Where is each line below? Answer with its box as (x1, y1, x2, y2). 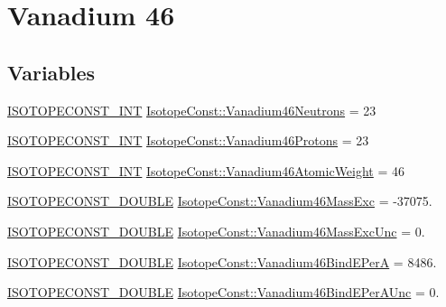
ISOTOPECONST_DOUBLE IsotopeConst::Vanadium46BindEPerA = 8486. (7, 252, 437, 271)
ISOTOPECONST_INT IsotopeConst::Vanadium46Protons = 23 (7, 131, 369, 150)
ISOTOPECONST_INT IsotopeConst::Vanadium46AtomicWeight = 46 (7, 161, 405, 180)
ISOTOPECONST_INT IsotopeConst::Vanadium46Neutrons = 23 (7, 100, 376, 119)
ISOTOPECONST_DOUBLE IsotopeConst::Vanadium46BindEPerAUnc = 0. (7, 283, 440, 302)
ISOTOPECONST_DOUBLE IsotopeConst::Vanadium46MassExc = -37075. (7, 191, 432, 210)
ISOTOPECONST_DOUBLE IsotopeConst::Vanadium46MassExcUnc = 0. (7, 221, 425, 240)
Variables (7, 58, 96, 86)
